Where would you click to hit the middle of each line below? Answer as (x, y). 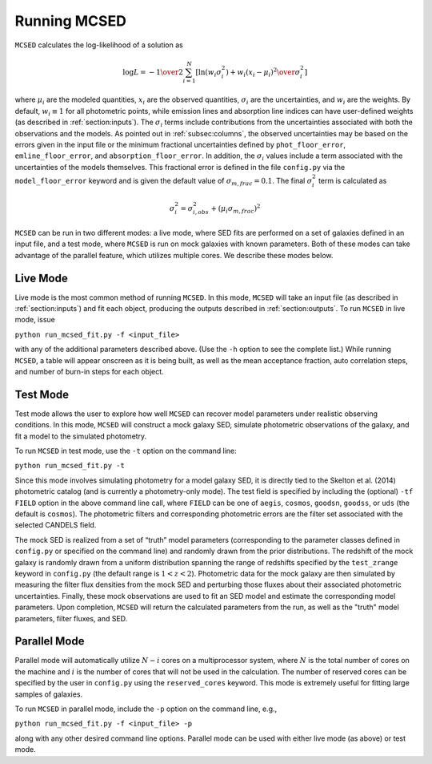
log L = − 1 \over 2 (153, 72)
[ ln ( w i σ (208, 73)
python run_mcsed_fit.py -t (70, 466)
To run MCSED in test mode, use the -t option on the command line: (126, 451)
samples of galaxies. (49, 694)
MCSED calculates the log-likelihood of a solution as (99, 45)
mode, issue (35, 320)
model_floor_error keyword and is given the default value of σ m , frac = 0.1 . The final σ (164, 182)
